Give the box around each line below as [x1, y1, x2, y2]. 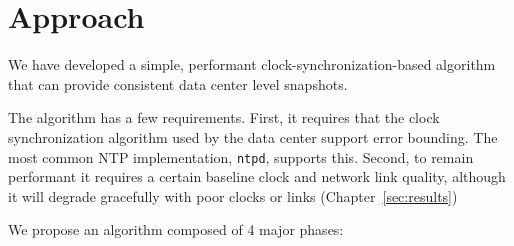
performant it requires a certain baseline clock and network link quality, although [8, 166, 506, 187]
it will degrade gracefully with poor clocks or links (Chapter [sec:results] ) [8, 185, 458, 206]
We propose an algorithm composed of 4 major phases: [8, 219, 344, 240]
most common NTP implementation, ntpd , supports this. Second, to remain [8, 146, 474, 167]
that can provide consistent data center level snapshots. [8, 73, 348, 94]
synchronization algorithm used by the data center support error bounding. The [8, 126, 498, 147]
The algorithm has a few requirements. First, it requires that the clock [8, 107, 440, 128]
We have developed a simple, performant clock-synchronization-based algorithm [8, 54, 496, 75]
